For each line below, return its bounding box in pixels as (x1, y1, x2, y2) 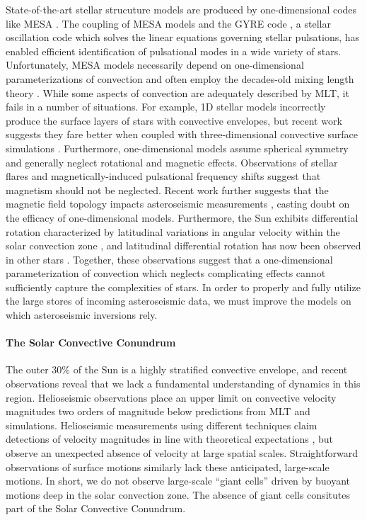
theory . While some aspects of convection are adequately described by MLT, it (6, 85, 349, 100)
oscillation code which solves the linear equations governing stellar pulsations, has (6, 30, 360, 45)
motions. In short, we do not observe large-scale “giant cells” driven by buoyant (6, 473, 351, 488)
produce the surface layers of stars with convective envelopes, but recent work (6, 113, 342, 128)
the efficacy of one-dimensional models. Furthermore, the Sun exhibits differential (6, 210, 359, 225)
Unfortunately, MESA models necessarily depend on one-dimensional (6, 57, 304, 72)
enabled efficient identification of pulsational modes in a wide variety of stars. (6, 43, 342, 58)
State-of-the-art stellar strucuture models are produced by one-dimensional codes (6, 2, 357, 16)
